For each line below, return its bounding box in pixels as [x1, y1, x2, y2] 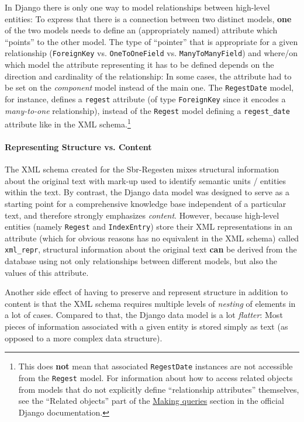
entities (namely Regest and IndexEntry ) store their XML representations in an [5, 220, 293, 233]
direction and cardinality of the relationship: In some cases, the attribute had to [5, 70, 292, 82]
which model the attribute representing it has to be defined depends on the [5, 58, 274, 71]
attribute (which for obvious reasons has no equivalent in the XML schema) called [5, 231, 299, 244]
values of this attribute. [5, 266, 89, 278]
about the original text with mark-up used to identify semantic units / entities [5, 174, 286, 186]
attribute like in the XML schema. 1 [5, 116, 131, 130]
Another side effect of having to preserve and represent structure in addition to [5, 286, 288, 298]
